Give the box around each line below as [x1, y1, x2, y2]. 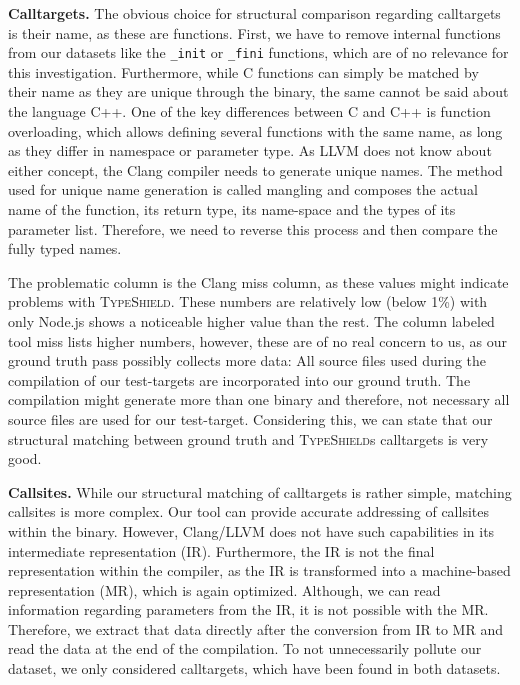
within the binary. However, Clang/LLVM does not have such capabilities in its [8, 520, 495, 541]
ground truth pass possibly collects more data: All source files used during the [8, 350, 486, 371]
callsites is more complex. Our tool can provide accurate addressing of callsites [8, 501, 489, 522]
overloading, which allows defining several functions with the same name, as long [8, 120, 503, 141]
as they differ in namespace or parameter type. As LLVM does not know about [8, 140, 492, 161]
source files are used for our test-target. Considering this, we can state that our [8, 408, 493, 429]
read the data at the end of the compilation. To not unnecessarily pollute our [8, 638, 482, 659]
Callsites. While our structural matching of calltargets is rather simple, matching [8, 481, 512, 502]
